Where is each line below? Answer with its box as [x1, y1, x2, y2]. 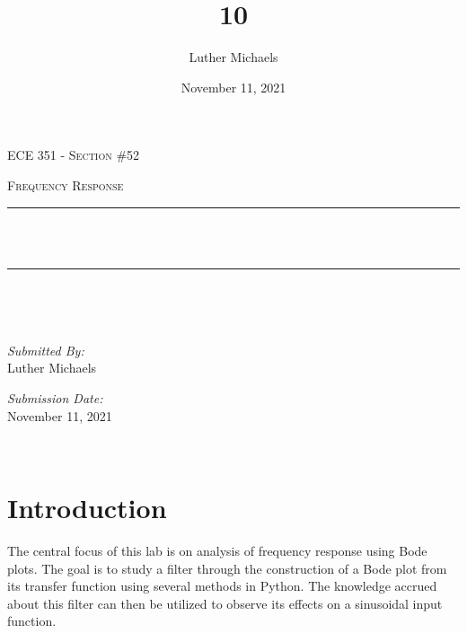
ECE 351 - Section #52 [7, 145, 140, 164]
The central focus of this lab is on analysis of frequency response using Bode [7, 541, 427, 559]
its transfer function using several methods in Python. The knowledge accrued [7, 576, 437, 595]
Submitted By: [7, 340, 84, 359]
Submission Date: [7, 389, 103, 408]
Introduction [7, 489, 167, 526]
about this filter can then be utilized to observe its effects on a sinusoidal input [7, 593, 443, 612]
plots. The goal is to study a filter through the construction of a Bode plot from [7, 558, 447, 577]
